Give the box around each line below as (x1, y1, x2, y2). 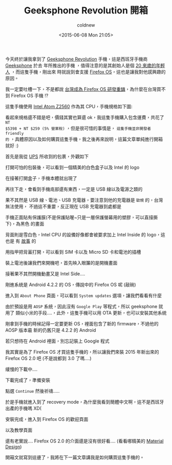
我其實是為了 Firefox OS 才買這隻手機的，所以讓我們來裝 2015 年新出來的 (5, 349, 160, 355)
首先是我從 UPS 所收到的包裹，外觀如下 (5, 153, 89, 159)
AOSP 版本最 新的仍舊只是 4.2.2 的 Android (5, 327, 96, 333)
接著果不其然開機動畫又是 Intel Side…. (5, 270, 85, 277)
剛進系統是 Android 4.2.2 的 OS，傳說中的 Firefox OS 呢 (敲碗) (5, 281, 137, 288)
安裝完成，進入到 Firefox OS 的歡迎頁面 (5, 416, 89, 422)
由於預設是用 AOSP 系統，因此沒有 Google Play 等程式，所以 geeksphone (5, 303, 158, 309)
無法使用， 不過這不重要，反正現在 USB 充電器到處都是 (5, 203, 122, 209)
